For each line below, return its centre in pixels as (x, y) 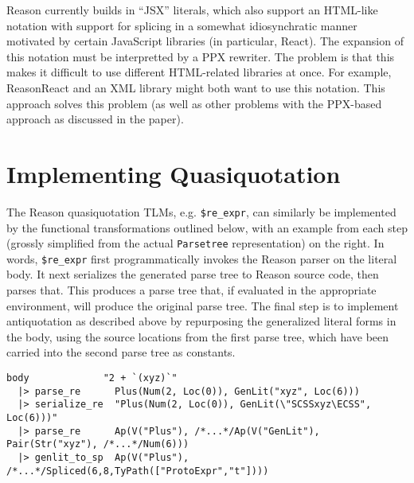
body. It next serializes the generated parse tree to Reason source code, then (193, 274)
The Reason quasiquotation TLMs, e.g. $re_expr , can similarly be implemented (201, 211)
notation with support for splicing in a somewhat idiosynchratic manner (182, 25)
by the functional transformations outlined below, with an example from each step (207, 227)
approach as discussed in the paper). (95, 119)
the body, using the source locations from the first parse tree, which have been (198, 336)
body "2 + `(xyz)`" (92, 378)
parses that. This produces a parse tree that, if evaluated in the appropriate (191, 290)
